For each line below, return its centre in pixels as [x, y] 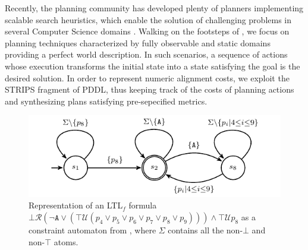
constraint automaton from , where [92, 230]
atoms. [66, 241]
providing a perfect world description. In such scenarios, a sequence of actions [146, 54]
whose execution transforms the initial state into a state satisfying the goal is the [153, 66]
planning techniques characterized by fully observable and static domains [138, 42]
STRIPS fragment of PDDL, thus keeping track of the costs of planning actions [150, 89]
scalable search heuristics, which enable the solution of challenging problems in [148, 19]
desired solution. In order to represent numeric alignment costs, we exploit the [147, 77]
